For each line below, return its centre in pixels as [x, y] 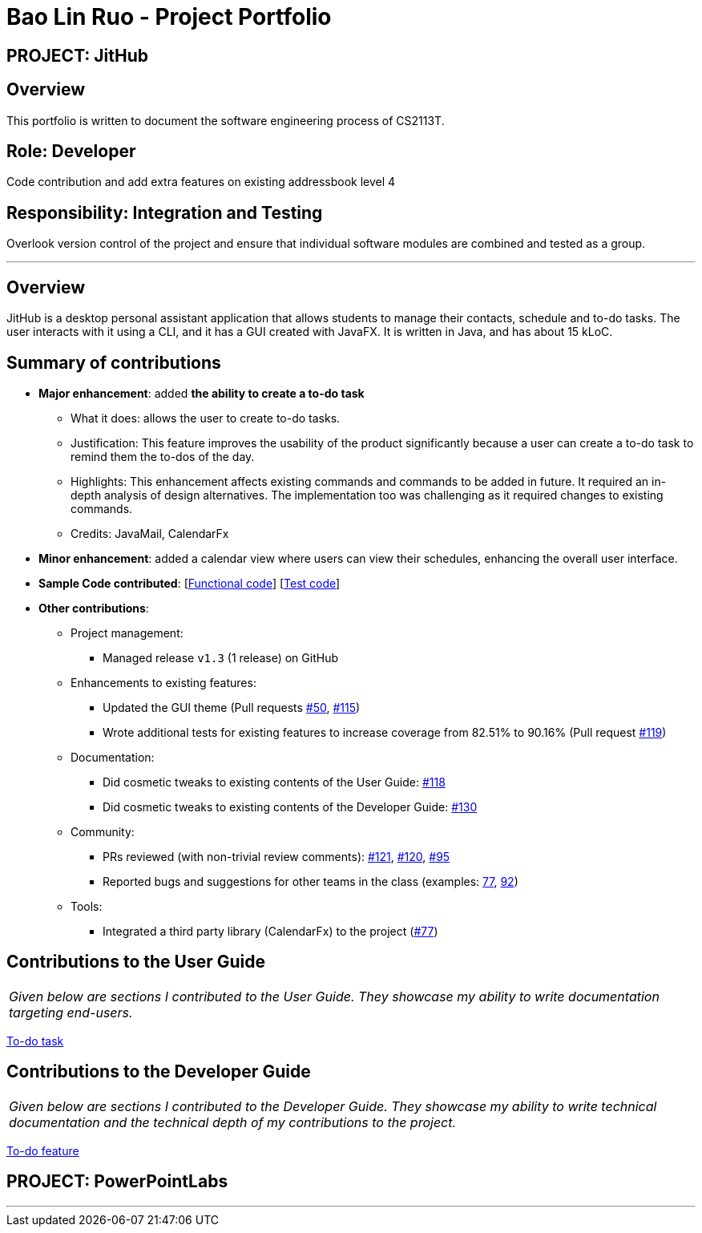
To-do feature [43, 1150]
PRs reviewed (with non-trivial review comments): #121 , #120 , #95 [276, 856]
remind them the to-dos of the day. [163, 456]
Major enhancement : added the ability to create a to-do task [202, 393]
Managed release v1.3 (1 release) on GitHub [220, 657]
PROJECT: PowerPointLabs [117, 1182]
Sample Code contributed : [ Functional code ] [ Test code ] [190, 583]
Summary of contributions [114, 362]
